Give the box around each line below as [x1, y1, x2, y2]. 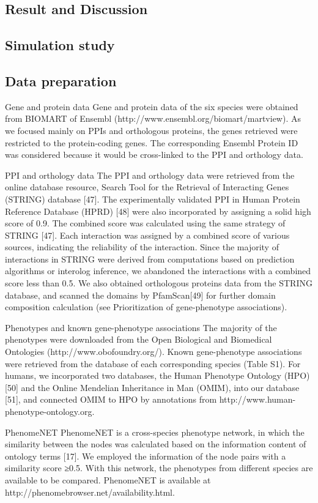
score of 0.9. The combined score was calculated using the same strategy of [5, 217, 286, 229]
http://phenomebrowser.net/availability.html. [5, 485, 175, 498]
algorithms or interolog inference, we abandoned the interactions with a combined [5, 264, 311, 277]
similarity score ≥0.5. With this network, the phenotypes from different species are [5, 461, 313, 474]
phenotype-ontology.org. [5, 405, 95, 418]
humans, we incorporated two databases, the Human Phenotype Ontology [5, 369, 282, 382]
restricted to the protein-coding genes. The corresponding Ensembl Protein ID [5, 136, 298, 149]
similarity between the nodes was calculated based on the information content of [5, 438, 306, 450]
